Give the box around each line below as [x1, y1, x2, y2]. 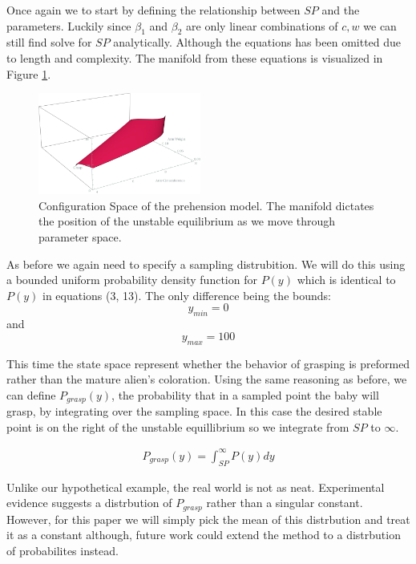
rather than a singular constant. [206, 494, 363, 511]
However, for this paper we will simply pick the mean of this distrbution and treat [6, 510, 410, 527]
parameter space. [38, 229, 122, 245]
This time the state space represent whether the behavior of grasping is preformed [6, 355, 410, 371]
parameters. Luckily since [6, 17, 131, 34]
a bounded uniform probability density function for [6, 271, 257, 288]
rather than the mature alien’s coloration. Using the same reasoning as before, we [6, 371, 407, 387]
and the [321, 2, 360, 18]
